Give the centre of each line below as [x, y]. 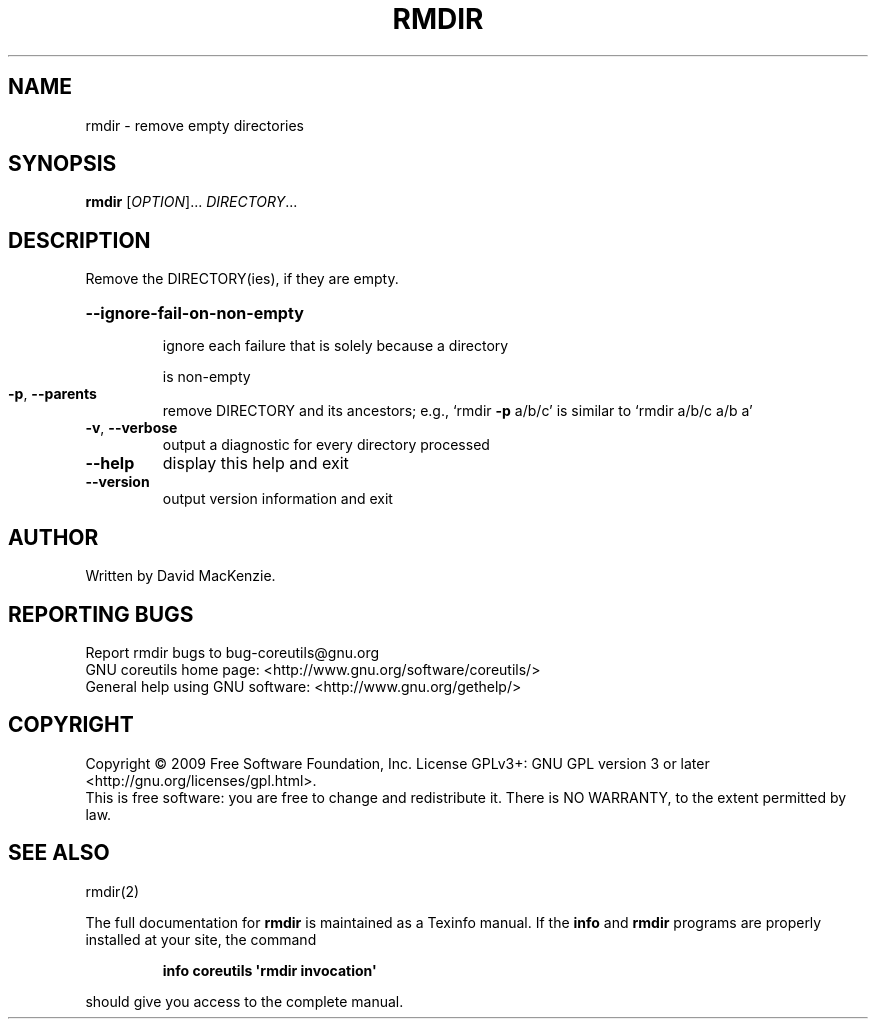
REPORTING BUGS [101, 614]
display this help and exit [255, 463]
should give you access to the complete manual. [244, 1001]
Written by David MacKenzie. [180, 576]
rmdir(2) [112, 891]
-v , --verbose [131, 428]
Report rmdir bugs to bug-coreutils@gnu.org [232, 652]
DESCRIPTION [79, 240]
